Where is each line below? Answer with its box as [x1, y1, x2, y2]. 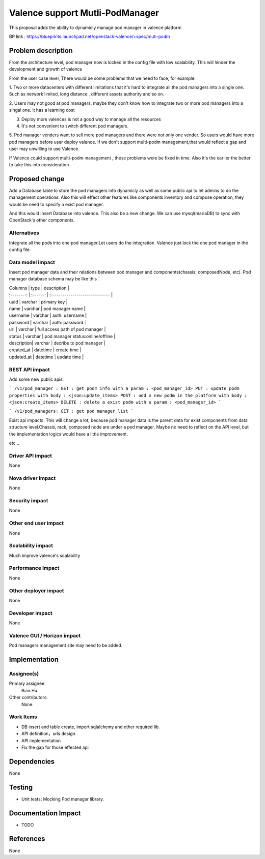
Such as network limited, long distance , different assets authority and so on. [9, 91, 164, 97]
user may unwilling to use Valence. [9, 146, 79, 152]
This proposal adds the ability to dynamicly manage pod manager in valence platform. [9, 25, 183, 31]
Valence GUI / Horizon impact [9, 632, 81, 639]
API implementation [21, 737, 61, 743]
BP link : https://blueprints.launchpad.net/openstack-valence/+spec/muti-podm [9, 33, 170, 39]
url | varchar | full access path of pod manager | [9, 326, 106, 332]
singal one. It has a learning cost [9, 107, 75, 113]
